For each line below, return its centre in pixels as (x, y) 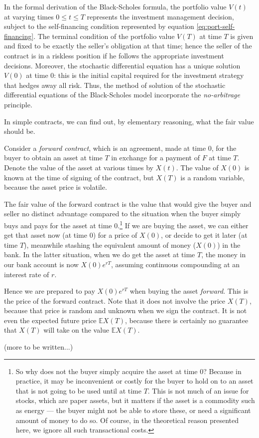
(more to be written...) (39, 347)
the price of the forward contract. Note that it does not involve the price (115, 300)
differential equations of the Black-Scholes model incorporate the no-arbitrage (122, 95)
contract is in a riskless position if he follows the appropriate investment (114, 55)
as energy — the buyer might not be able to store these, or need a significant (133, 410)
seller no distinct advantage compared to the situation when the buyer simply (123, 214)
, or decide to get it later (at (204, 235)
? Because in (222, 371)
